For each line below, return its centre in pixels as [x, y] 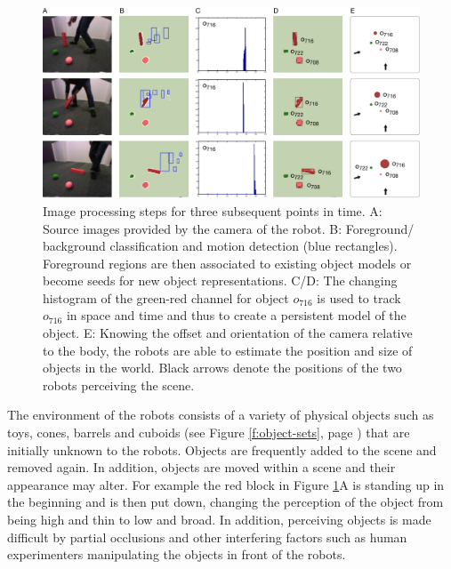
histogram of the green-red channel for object [166, 297]
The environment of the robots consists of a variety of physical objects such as [221, 415]
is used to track [359, 297]
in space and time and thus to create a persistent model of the [236, 315]
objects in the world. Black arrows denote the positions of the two [222, 368]
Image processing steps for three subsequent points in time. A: [213, 210]
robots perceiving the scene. [119, 385]
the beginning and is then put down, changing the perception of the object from [225, 502]
